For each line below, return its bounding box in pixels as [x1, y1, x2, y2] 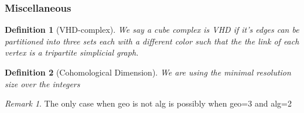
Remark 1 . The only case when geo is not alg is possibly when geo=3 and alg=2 [5, 97, 292, 109]
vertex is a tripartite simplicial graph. [5, 46, 139, 59]
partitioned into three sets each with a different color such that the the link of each [5, 35, 299, 47]
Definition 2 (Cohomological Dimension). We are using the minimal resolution [5, 66, 291, 78]
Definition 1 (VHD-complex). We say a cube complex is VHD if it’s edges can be [5, 23, 299, 36]
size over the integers [5, 77, 80, 90]
